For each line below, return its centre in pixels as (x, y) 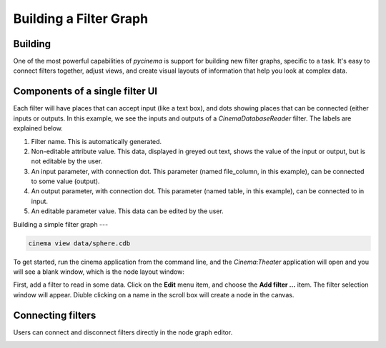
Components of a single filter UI (85, 92)
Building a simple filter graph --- (61, 224)
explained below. (38, 128)
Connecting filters (55, 315)
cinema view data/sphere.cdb (79, 243)
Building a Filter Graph (81, 19)
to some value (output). (65, 181)
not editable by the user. (67, 161)
